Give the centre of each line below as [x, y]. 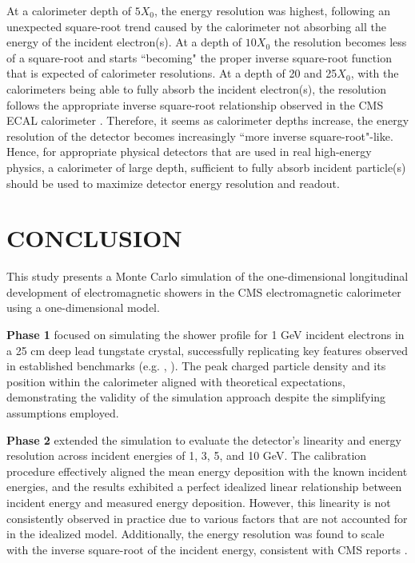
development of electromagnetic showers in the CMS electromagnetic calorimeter [204, 291]
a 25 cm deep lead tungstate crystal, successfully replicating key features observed [207, 350]
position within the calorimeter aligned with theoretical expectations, [176, 381]
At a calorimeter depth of [69, 10]
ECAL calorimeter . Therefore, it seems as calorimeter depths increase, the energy [208, 120]
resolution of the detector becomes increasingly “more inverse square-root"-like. [200, 136]
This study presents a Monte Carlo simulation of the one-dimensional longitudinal [207, 276]
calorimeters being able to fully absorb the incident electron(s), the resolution [196, 88]
